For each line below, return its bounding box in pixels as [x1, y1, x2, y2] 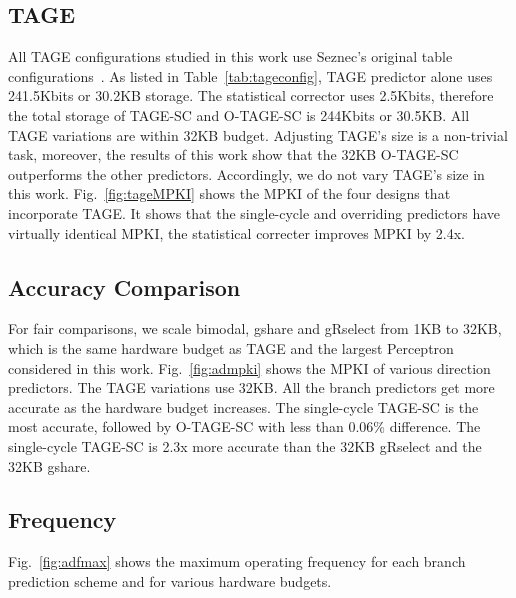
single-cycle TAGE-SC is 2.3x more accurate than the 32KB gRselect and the [8, 435, 482, 456]
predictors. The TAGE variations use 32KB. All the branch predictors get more [8, 377, 495, 398]
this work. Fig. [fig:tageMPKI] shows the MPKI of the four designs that [8, 183, 451, 204]
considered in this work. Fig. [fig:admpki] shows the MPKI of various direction [8, 357, 491, 378]
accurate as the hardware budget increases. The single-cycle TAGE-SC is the [8, 396, 479, 417]
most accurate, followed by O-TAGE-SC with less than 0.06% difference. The [8, 416, 481, 437]
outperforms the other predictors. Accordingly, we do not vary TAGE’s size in [8, 163, 485, 184]
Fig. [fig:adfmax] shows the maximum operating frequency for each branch [8, 551, 466, 572]
